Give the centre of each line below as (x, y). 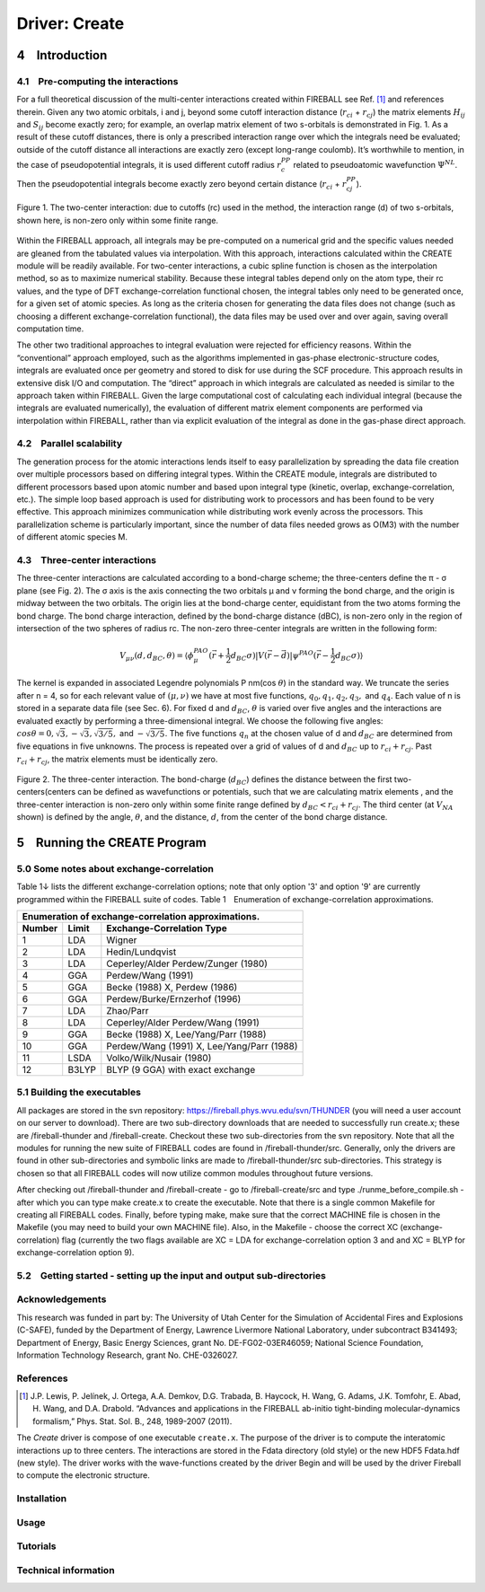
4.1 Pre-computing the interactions (97, 81)
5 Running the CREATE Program (111, 843)
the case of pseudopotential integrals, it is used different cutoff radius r (149, 165)
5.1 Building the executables (79, 1093)
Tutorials (37, 1546)
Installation (42, 1499)
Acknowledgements (62, 1299)
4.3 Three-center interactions (87, 559)
